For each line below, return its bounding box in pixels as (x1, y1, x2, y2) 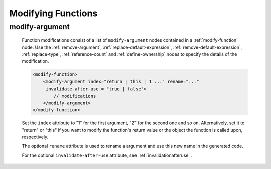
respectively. (22, 134, 49, 140)
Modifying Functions (9, 8, 98, 19)
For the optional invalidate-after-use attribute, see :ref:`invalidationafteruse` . (22, 152, 193, 158)
